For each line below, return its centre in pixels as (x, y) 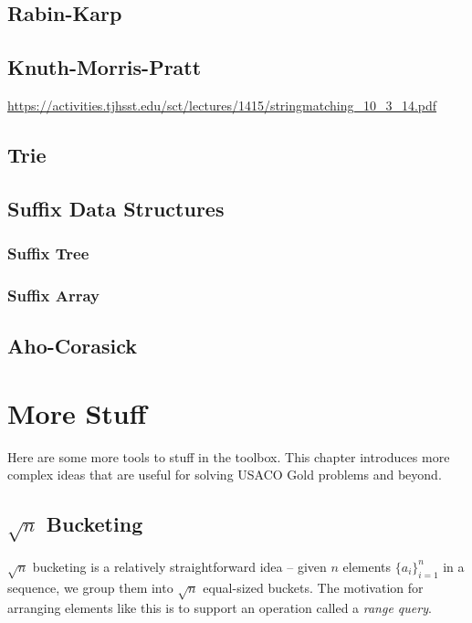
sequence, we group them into (90, 587)
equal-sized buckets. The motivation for (313, 587)
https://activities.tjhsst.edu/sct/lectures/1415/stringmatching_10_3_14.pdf (222, 105)
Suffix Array (54, 295)
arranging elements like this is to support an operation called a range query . (220, 608)
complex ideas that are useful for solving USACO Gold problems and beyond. (225, 475)
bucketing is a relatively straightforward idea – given (179, 566)
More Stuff (77, 412)
